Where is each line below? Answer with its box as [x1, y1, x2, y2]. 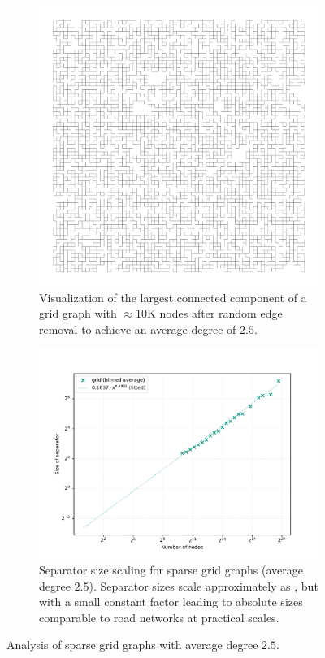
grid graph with [39, 305, 117, 322]
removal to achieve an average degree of [39, 320, 236, 337]
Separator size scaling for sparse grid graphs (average [39, 561, 303, 578]
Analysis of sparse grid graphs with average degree [6, 636, 258, 653]
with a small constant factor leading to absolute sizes [39, 593, 303, 610]
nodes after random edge [159, 305, 283, 322]
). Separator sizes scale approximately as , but [89, 577, 318, 594]
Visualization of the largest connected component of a [39, 288, 307, 305]
